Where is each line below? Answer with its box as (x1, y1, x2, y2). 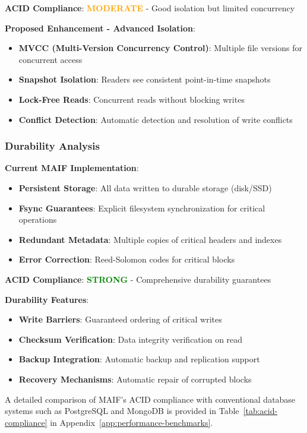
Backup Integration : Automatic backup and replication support (18, 353, 260, 365)
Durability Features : (5, 293, 89, 305)
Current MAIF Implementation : (5, 162, 139, 174)
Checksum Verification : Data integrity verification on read (18, 333, 243, 345)
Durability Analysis (5, 138, 100, 153)
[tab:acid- (243, 404, 278, 417)
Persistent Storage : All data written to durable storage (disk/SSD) (18, 181, 272, 194)
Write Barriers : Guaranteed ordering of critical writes (18, 313, 222, 325)
